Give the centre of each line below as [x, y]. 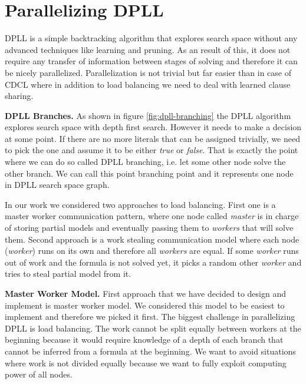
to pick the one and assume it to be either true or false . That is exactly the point [152, 150]
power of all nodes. [39, 374]
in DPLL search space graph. [57, 185]
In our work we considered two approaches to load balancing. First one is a [140, 204]
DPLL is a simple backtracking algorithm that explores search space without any [151, 38]
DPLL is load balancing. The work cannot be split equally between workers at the [153, 328]
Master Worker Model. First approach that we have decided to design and [145, 293]
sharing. [19, 96]
